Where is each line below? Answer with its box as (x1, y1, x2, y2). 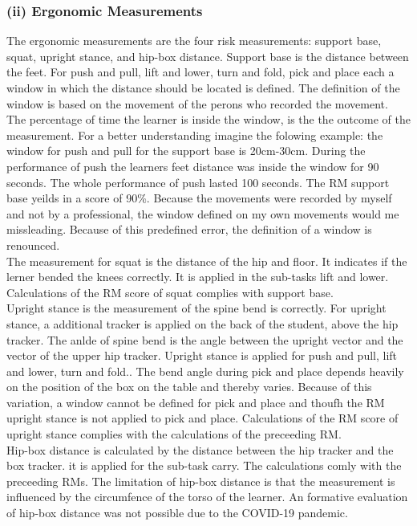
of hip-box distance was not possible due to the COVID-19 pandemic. (6, 504, 348, 521)
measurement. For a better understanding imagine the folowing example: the (6, 126, 383, 143)
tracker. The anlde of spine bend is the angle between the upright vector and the (6, 331, 403, 348)
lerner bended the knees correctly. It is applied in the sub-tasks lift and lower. (6, 268, 389, 285)
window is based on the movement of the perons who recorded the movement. (6, 95, 388, 112)
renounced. (6, 236, 60, 253)
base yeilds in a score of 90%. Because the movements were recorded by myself (6, 190, 392, 206)
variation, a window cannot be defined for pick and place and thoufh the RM (6, 393, 385, 410)
